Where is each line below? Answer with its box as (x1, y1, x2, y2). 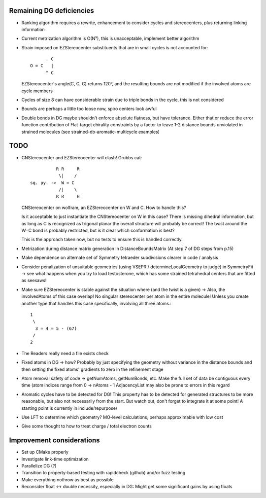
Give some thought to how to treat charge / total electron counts (21, 423, 152, 429)
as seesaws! (21, 278, 47, 284)
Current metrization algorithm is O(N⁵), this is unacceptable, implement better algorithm (21, 36, 199, 41)
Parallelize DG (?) (21, 463, 57, 469)
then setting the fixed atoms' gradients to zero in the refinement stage (21, 366, 164, 372)
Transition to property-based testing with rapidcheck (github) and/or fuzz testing (21, 470, 186, 476)
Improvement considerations (9, 436, 100, 445)
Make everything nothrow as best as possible (21, 476, 114, 483)
